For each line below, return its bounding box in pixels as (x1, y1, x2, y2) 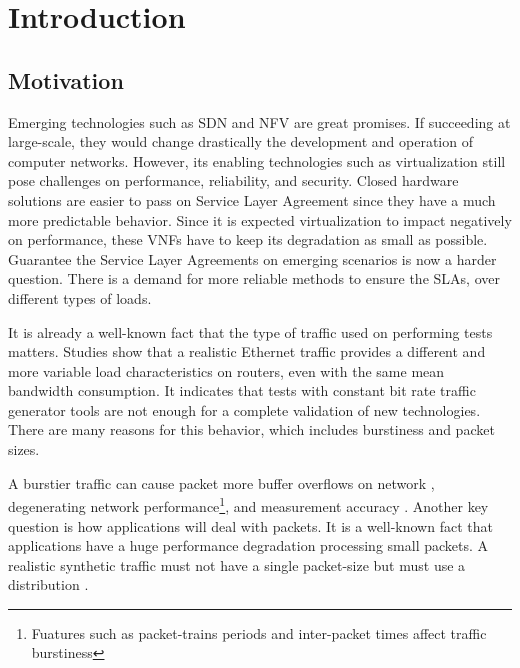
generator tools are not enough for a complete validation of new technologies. (8, 399, 481, 420)
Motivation (8, 64, 124, 95)
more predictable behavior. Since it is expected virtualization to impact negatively (8, 209, 512, 230)
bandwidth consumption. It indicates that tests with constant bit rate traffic (8, 380, 476, 401)
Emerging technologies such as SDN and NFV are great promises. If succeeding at (8, 111, 511, 132)
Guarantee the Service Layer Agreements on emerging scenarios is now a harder (8, 248, 497, 269)
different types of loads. (8, 287, 152, 308)
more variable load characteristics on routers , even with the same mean (8, 360, 445, 381)
